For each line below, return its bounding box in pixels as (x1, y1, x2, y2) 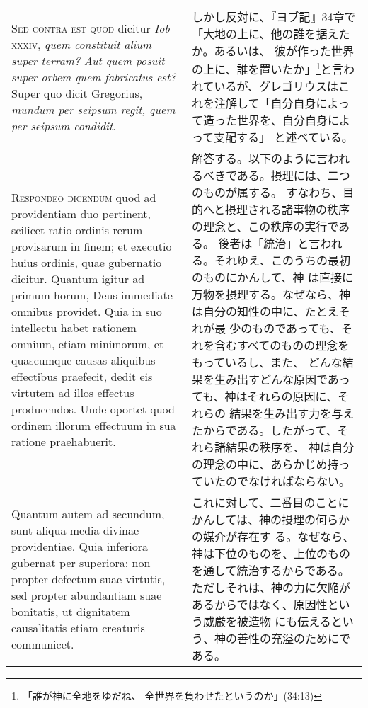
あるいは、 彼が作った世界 (214, 42, 354, 59)
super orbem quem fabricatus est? (11, 68, 176, 85)
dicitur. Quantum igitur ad (11, 270, 145, 287)
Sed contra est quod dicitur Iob (11, 19, 170, 36)
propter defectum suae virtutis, (11, 570, 166, 587)
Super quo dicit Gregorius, (11, 84, 143, 101)
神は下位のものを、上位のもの (191, 545, 350, 562)
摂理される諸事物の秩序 (225, 201, 350, 218)
